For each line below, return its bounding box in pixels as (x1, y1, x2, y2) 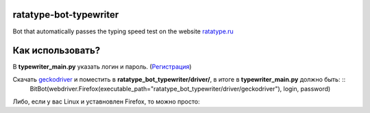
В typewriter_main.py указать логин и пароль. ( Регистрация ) (12, 63, 192, 71)
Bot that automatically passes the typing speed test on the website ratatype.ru (12, 27, 234, 35)
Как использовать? (12, 45, 101, 56)
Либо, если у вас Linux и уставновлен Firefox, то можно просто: (12, 97, 200, 106)
